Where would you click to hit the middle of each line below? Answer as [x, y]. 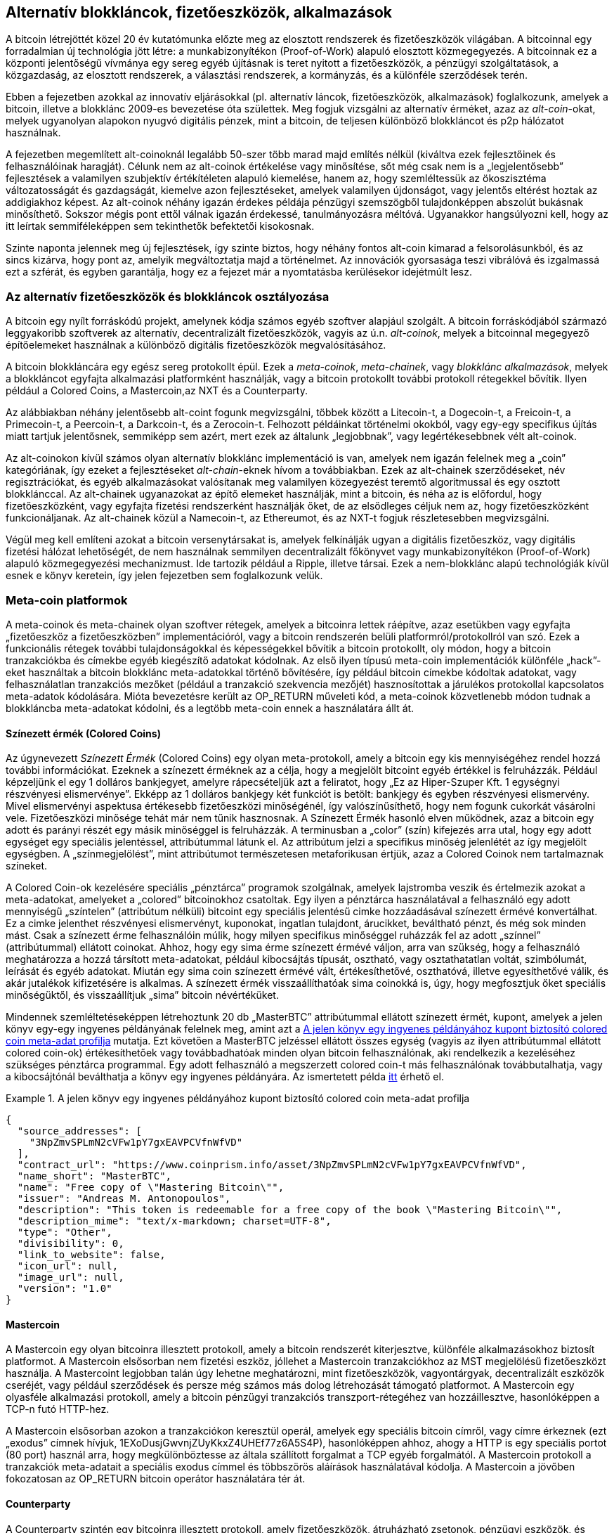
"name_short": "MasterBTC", [94, 1176]
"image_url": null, [71, 1277]
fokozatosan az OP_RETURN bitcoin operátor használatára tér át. [156, 1479]
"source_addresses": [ [79, 1131]
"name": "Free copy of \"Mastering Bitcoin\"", [151, 1188]
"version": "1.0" [65, 1289]
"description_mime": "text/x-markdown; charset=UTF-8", [174, 1221]
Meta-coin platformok [67, 600]
